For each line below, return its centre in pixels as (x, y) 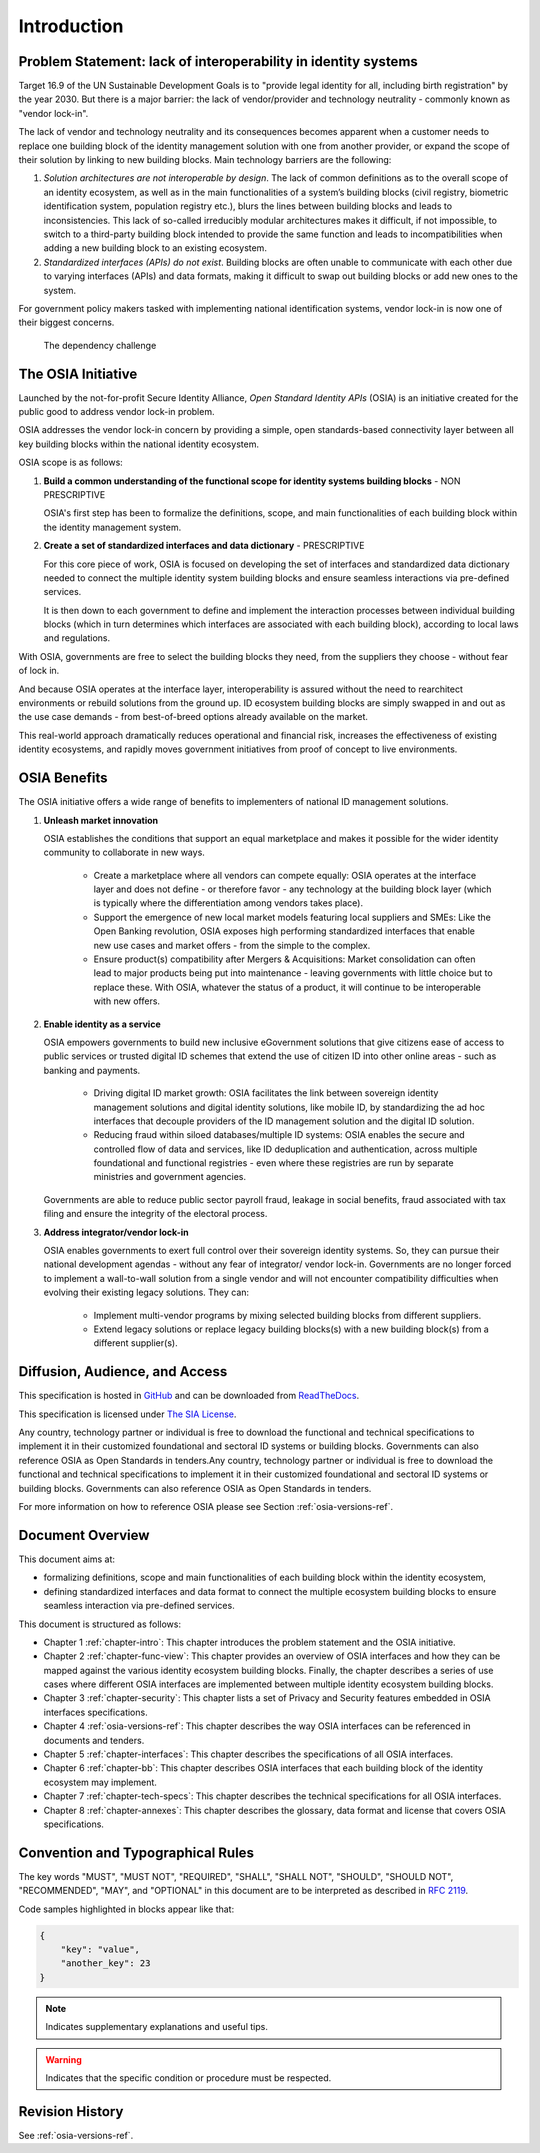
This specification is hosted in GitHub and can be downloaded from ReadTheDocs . (189, 1396)
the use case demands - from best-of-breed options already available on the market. (193, 717)
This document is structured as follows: (100, 1624)
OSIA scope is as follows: (71, 462)
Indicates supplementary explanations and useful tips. (157, 2027)
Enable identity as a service (102, 1024)
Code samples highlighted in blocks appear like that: (126, 1909)
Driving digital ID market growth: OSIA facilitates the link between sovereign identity (266, 1093)
